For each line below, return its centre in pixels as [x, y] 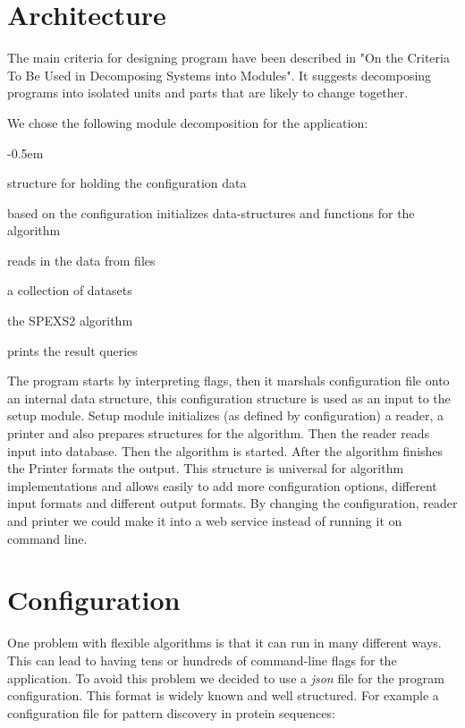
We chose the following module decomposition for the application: [188, 122]
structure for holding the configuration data [127, 183]
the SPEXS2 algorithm [70, 321]
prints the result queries [72, 350]
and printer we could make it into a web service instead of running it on [205, 521]
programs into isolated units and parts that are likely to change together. [208, 93]
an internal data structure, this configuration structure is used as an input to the [229, 398]
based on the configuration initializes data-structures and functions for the [211, 212]
